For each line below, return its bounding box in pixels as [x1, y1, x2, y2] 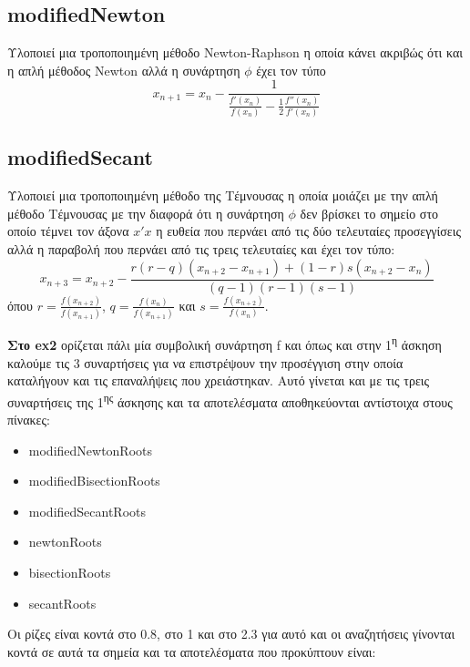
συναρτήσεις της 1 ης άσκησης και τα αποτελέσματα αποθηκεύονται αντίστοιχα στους [7, 389, 453, 411]
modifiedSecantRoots [28, 501, 147, 520]
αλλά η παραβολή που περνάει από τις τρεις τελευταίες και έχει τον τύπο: [7, 240, 395, 259]
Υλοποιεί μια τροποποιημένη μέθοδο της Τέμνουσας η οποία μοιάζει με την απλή [7, 186, 438, 205]
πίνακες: [7, 409, 50, 428]
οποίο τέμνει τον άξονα [7, 221, 129, 241]
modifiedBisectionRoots [28, 471, 160, 490]
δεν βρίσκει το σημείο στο [300, 203, 439, 222]
